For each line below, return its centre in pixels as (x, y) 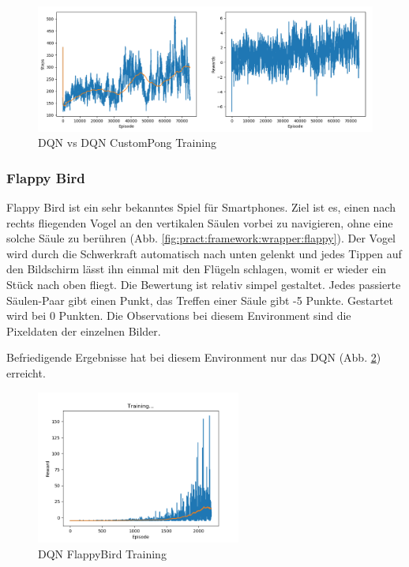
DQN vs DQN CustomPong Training (127, 143)
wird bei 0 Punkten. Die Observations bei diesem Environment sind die (179, 315)
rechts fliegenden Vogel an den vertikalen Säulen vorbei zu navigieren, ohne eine (200, 222)
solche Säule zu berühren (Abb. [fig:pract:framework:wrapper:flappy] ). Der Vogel (201, 238)
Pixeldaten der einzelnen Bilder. (84, 330)
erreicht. (26, 372)
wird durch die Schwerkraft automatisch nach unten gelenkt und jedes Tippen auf (204, 253)
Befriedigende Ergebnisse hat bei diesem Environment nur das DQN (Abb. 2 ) (194, 357)
